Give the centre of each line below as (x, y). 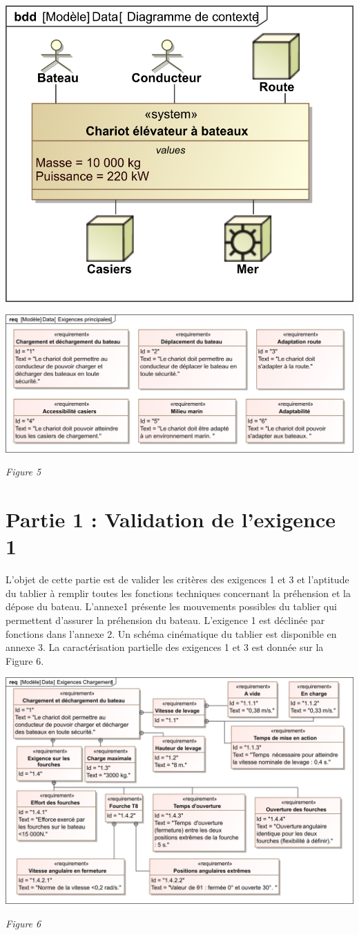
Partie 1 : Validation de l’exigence (171, 519)
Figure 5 (23, 472)
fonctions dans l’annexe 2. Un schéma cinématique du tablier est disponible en (171, 633)
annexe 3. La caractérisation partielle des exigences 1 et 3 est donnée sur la (165, 647)
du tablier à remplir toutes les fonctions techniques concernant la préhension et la (178, 593)
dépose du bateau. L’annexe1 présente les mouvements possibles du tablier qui (171, 606)
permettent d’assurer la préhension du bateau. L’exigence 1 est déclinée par (165, 620)
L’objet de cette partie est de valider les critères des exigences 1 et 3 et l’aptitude (177, 579)
